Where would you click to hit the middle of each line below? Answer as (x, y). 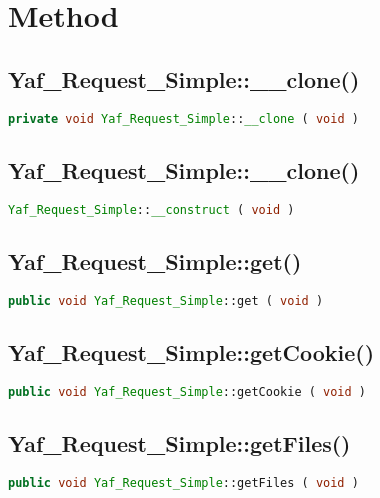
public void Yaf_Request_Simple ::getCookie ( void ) (187, 391)
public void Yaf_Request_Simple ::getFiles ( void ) (183, 482)
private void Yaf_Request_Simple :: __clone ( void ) (183, 118)
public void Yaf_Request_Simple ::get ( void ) (166, 300)
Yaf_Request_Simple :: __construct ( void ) (151, 209)
